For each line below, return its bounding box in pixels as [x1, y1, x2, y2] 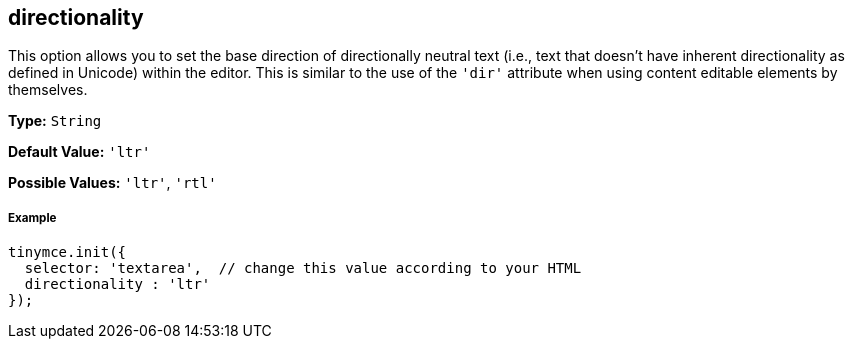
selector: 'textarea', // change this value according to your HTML [24, 260, 582, 277]
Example [8, 210, 57, 225]
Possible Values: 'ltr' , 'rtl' [8, 174, 217, 192]
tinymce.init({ [8, 244, 127, 261]
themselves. [8, 81, 88, 99]
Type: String [8, 112, 102, 130]
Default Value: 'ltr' [8, 143, 151, 161]
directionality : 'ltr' [24, 276, 211, 293]
